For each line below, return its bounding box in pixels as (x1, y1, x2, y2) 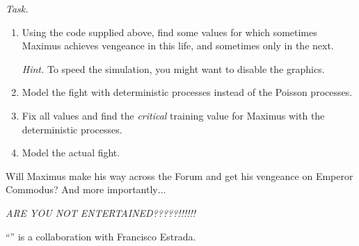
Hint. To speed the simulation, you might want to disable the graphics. (22, 61, 325, 76)
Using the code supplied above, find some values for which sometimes (22, 24, 317, 39)
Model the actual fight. (22, 145, 120, 160)
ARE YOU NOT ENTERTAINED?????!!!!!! (6, 205, 196, 220)
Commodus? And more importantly (6, 182, 158, 197)
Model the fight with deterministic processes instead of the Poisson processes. (22, 85, 353, 99)
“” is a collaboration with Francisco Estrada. (6, 229, 196, 243)
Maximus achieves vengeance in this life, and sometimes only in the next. (22, 38, 334, 53)
